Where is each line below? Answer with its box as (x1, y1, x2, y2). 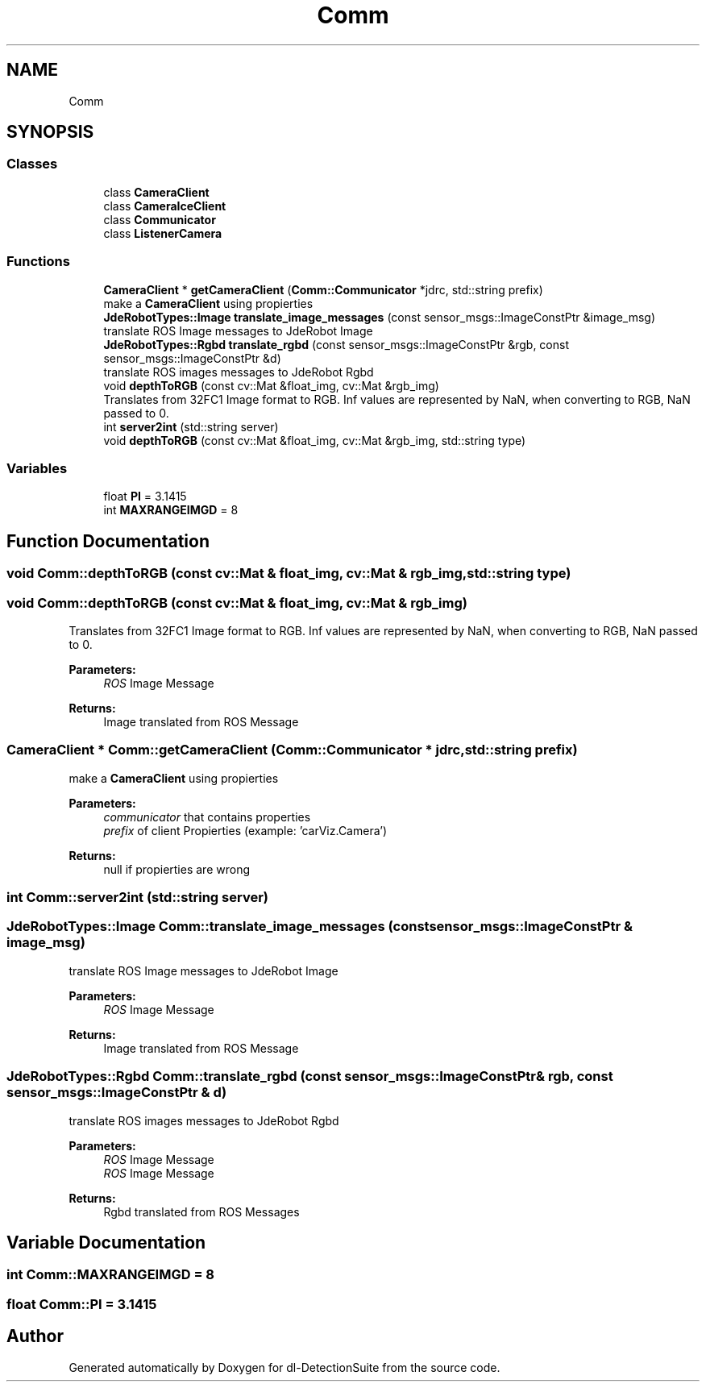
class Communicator (103, 212, 216, 226)
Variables (6, 459, 68, 476)
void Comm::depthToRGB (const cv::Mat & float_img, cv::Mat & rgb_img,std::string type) (6, 565, 571, 582)
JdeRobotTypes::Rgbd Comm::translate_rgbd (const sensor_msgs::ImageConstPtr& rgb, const (6, 1068, 613, 1085)
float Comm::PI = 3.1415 (6, 1295, 157, 1312)
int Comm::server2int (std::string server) (6, 889, 268, 906)
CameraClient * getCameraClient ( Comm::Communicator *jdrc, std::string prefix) (103, 282, 543, 297)
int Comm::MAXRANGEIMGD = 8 (6, 1266, 215, 1283)
